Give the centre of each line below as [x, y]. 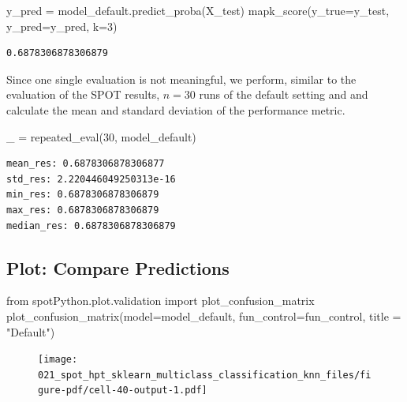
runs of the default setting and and [284, 94]
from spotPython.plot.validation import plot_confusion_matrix [161, 301]
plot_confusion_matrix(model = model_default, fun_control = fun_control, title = [204, 316]
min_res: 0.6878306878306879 [83, 195]
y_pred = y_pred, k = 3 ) [62, 26]
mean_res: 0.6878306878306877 [86, 164]
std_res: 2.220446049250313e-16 [91, 179]
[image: [58, 360]
